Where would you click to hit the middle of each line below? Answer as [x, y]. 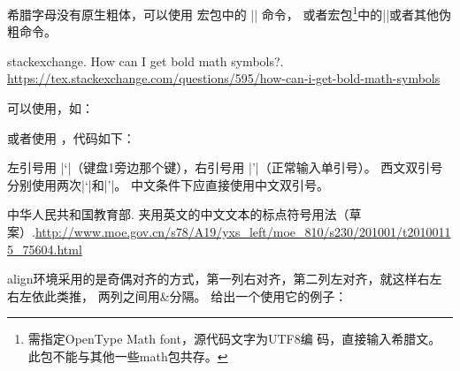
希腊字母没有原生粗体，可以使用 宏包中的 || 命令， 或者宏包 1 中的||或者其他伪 [230, 13]
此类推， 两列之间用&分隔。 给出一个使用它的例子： [195, 295]
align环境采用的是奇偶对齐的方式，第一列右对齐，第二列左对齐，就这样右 [218, 279]
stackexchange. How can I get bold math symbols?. [146, 61]
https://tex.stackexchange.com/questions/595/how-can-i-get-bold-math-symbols [224, 78]
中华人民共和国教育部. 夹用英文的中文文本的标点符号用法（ [178, 214]
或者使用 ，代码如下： [71, 137]
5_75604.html [45, 249]
